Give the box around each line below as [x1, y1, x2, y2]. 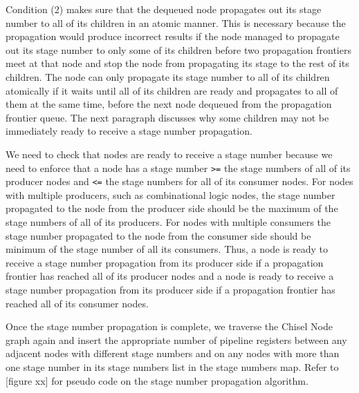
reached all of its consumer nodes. [6, 296, 149, 310]
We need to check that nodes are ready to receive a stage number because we [6, 146, 333, 161]
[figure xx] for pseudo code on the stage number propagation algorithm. [6, 373, 309, 387]
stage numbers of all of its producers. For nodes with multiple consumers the [6, 215, 331, 229]
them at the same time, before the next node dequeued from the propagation [6, 97, 332, 111]
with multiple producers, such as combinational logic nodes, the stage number [6, 187, 335, 202]
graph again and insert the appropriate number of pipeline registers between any [6, 332, 347, 347]
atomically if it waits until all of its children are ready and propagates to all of [6, 83, 338, 97]
